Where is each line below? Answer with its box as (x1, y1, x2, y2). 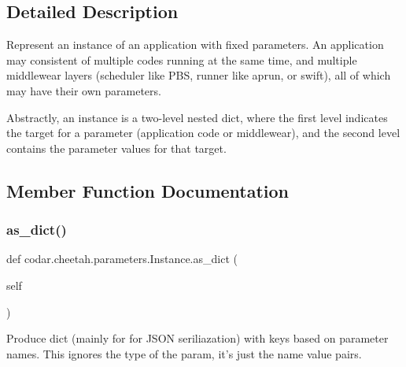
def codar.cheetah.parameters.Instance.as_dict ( (6, 250, 238, 267)
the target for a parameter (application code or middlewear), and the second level (6, 124, 400, 141)
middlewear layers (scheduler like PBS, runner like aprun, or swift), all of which (6, 67, 391, 83)
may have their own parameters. (6, 82, 161, 98)
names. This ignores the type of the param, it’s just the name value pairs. (6, 345, 362, 361)
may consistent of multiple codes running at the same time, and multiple (6, 51, 357, 68)
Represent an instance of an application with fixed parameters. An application (6, 36, 384, 53)
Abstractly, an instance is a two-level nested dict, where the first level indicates (6, 109, 388, 125)
